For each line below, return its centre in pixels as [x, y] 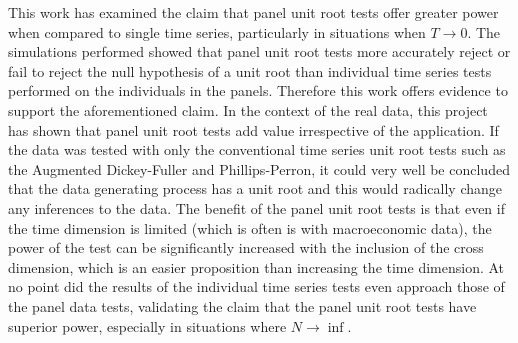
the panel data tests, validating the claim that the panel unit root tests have [242, 305]
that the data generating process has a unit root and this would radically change [255, 188]
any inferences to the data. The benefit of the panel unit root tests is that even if [256, 207]
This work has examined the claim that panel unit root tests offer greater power [253, 12]
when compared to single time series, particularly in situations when [217, 31]
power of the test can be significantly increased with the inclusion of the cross [246, 247]
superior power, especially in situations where [147, 325]
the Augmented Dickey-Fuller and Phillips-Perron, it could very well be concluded [259, 168]
